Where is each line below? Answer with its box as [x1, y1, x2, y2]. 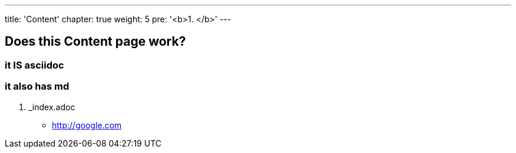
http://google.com [52, 120, 122, 130]
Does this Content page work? [5, 34, 186, 49]
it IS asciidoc [5, 59, 64, 71]
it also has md [5, 80, 70, 93]
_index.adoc [28, 101, 75, 112]
